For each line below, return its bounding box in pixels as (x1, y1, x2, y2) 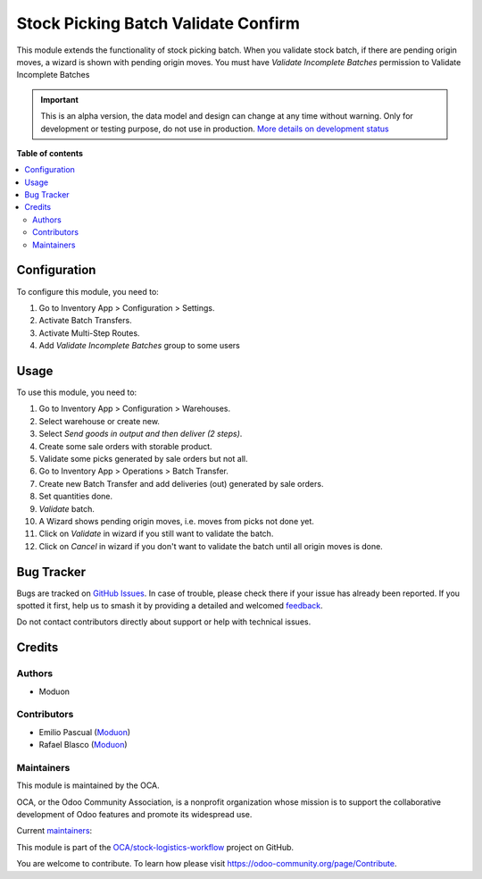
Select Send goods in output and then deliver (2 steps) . (38, 429, 243, 439)
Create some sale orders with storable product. (38, 440, 213, 451)
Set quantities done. (38, 491, 113, 502)
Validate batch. (38, 503, 96, 514)
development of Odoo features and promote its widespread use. (16, 808, 253, 819)
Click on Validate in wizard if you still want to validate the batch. (38, 528, 274, 540)
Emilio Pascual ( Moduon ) (38, 726, 131, 737)
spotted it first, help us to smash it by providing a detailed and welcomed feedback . (16, 599, 323, 611)
